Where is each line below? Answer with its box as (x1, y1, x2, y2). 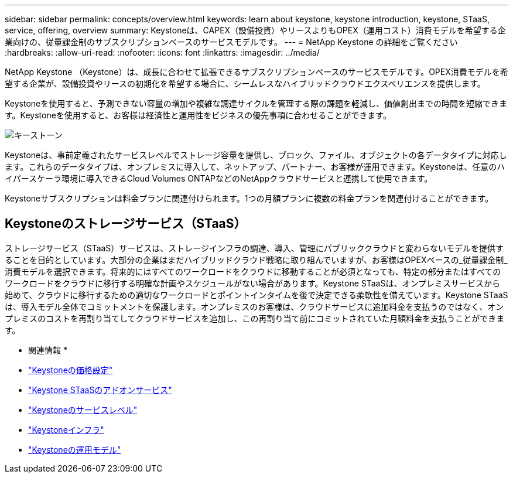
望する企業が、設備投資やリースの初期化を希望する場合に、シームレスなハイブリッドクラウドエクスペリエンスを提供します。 (5, 78, 485, 88)
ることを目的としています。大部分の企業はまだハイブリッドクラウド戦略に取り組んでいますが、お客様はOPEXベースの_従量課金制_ (5, 254, 508, 265)
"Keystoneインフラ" (28, 424, 104, 435)
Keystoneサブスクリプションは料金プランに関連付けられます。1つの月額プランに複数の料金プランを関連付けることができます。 (5, 193, 494, 203)
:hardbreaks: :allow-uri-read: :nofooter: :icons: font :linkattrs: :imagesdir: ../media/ (5, 47, 320, 57)
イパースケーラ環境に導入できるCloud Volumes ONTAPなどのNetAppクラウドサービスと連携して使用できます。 (5, 173, 433, 183)
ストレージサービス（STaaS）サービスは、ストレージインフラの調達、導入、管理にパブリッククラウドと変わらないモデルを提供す (5, 243, 504, 253)
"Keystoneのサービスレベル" (28, 404, 138, 415)
